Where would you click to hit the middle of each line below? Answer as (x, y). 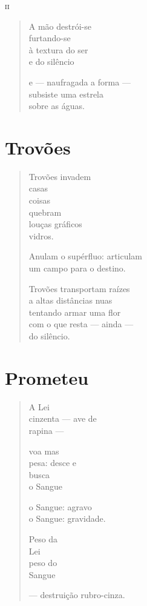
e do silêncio (51, 62)
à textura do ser (58, 49)
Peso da (43, 539)
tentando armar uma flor (75, 312)
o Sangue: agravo (60, 506)
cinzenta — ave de (63, 418)
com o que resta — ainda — (81, 324)
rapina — (46, 430)
